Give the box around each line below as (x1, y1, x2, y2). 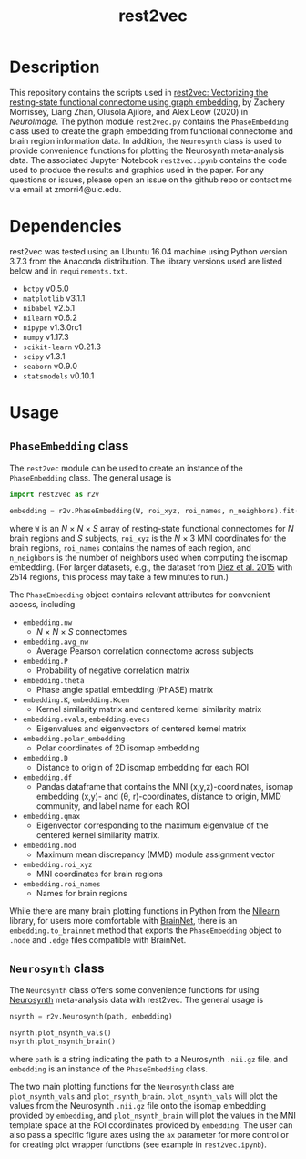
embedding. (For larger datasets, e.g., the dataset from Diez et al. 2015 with (9, 562, 293, 573)
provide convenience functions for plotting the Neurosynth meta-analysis (9, 145, 285, 156)
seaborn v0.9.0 (22, 360, 77, 371)
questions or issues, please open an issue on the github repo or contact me (9, 174, 293, 185)
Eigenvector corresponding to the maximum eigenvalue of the (36, 820, 269, 831)
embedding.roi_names (22, 879, 101, 889)
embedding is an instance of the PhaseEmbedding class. (9, 1063, 208, 1074)
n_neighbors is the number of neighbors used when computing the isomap (9, 552, 289, 563)
